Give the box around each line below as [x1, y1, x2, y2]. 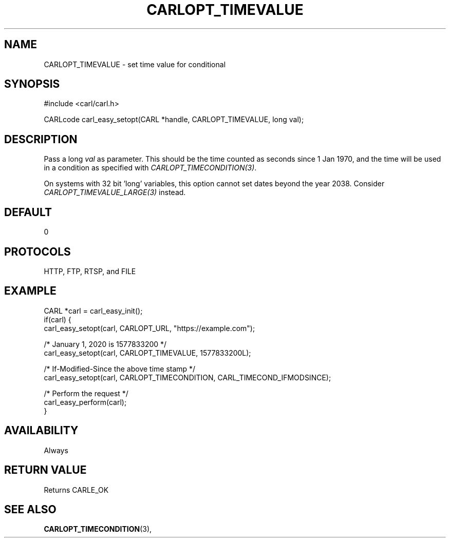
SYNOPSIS [4, 78, 60, 91]
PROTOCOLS [4, 245, 71, 258]
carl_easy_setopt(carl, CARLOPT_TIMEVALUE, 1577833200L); [44, 348, 251, 357]
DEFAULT [4, 205, 52, 219]
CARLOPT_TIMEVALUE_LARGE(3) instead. [44, 188, 186, 197]
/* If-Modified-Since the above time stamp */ [44, 364, 196, 373]
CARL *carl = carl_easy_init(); [44, 306, 143, 315]
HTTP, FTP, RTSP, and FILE [44, 266, 136, 276]
